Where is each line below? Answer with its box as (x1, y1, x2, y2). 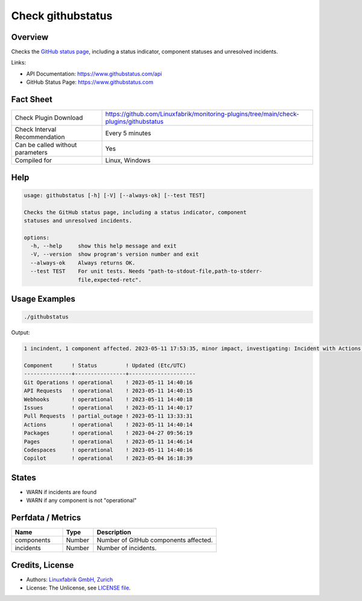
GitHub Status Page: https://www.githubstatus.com (26, 78, 154, 86)
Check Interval (14, 126, 57, 134)
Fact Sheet (11, 94, 52, 105)
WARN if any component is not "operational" (26, 497, 137, 504)
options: (24, 234, 50, 241)
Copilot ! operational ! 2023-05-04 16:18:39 (24, 455, 193, 462)
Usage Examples (11, 294, 75, 304)
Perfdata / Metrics (11, 513, 81, 523)
